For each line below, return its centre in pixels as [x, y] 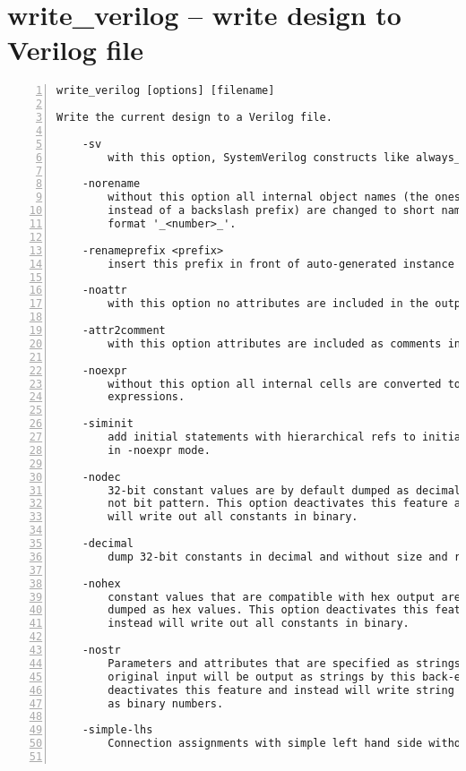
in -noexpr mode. [159, 450]
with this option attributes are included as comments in [285, 343]
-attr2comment [124, 331]
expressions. [147, 397]
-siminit [108, 424]
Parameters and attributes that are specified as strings [285, 663]
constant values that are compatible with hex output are [285, 597]
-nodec [101, 477]
